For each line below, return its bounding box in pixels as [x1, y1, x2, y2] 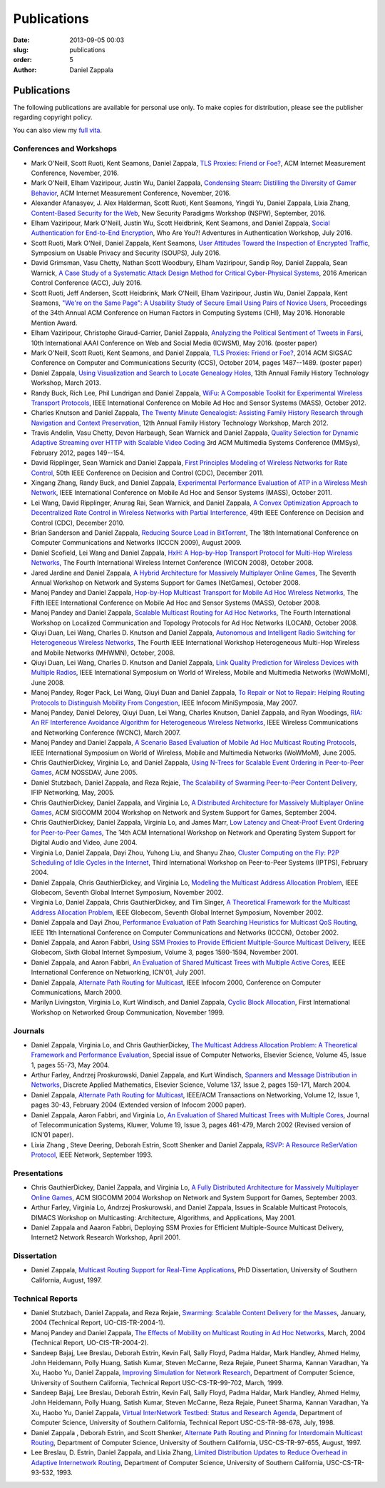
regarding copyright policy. [13, 113, 93, 121]
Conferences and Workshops [13, 144, 118, 154]
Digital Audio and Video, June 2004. [31, 838, 138, 847]
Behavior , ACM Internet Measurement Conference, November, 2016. [31, 188, 231, 197]
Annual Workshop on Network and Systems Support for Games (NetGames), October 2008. [31, 578, 301, 587]
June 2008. [31, 678, 66, 687]
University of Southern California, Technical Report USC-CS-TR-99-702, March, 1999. [31, 1378, 284, 1387]
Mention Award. [31, 318, 78, 327]
